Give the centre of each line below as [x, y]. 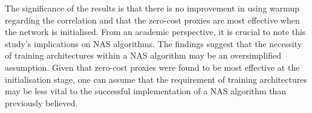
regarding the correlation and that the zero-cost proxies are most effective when [152, 20]
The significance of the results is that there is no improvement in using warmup [152, 8]
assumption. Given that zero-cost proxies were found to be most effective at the [152, 67]
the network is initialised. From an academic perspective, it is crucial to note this [155, 32]
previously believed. [41, 102]
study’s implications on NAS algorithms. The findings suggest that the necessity [154, 43]
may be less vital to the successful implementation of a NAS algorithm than [146, 91]
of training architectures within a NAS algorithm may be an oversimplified [143, 55]
